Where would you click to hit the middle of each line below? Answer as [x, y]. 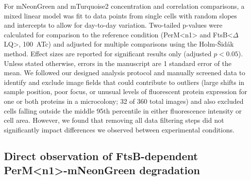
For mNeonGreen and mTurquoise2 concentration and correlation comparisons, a [124, 6]
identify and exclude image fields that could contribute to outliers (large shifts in [124, 82]
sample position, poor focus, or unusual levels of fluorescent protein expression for [125, 91]
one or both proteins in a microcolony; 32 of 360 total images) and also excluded [124, 101]
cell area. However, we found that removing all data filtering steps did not [114, 120]
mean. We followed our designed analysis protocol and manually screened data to [125, 73]
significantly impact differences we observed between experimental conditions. [119, 129]
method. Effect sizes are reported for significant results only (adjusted [108, 53]
